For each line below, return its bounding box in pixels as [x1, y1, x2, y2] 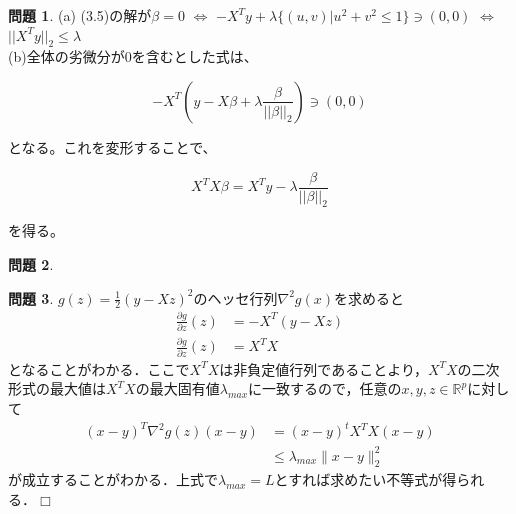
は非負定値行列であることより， [219, 358, 428, 379]
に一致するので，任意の [248, 378, 402, 399]
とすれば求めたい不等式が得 [274, 469, 457, 490]
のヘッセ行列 [193, 287, 278, 308]
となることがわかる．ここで [8, 358, 190, 379]
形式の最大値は [8, 378, 106, 399]
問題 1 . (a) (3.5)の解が [8, 5, 152, 25]
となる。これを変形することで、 [8, 136, 217, 157]
